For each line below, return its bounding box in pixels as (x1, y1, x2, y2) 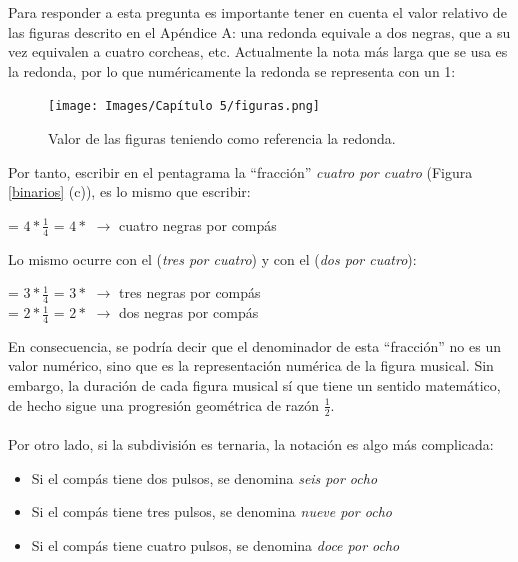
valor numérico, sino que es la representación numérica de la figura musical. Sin (8, 355, 494, 376)
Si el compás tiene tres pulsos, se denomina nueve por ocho (31, 501, 392, 522)
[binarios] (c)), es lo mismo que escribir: (8, 181, 251, 202)
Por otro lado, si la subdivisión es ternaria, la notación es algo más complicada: (8, 434, 494, 455)
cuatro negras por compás (119, 214, 277, 235)
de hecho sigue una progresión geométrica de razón (8, 394, 320, 415)
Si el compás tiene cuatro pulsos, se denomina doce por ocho (31, 534, 400, 555)
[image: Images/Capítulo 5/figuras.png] (48, 99, 321, 114)
